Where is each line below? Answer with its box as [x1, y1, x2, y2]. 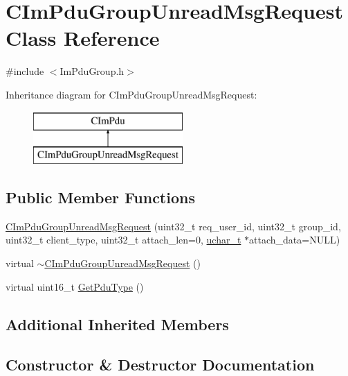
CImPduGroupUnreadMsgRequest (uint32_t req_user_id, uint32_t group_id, [6, 219, 341, 233]
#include [6, 64, 44, 78]
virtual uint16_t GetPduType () [6, 279, 144, 293]
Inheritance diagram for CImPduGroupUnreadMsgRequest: [6, 87, 257, 101]
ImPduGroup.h [59, 64, 125, 78]
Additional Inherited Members [6, 313, 229, 334]
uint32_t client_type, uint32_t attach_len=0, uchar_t [6, 232, 241, 247]
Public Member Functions [6, 187, 195, 208]
